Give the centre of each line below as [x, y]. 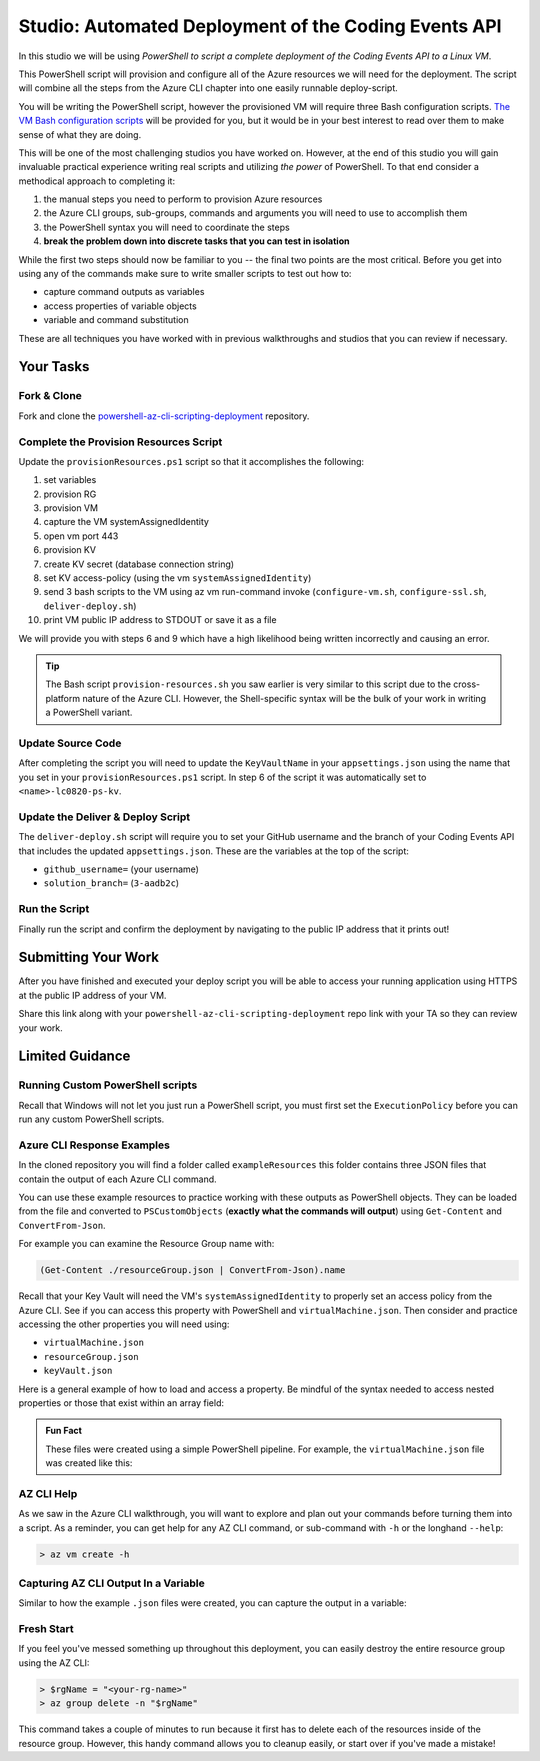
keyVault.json [78, 1371]
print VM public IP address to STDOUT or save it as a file [160, 620]
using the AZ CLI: [54, 1662]
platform [62, 698]
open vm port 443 [81, 536]
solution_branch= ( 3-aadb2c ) [111, 883]
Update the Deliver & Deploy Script [104, 817]
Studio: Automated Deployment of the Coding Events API [260, 26]
